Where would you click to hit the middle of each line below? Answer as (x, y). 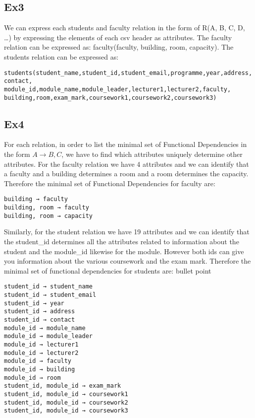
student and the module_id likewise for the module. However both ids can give (124, 251)
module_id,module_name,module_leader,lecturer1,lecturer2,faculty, (118, 89)
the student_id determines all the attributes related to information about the (122, 241)
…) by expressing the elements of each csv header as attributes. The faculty (118, 37)
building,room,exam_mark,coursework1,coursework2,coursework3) (110, 98)
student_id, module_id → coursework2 (66, 402)
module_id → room (32, 378)
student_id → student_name (48, 287)
